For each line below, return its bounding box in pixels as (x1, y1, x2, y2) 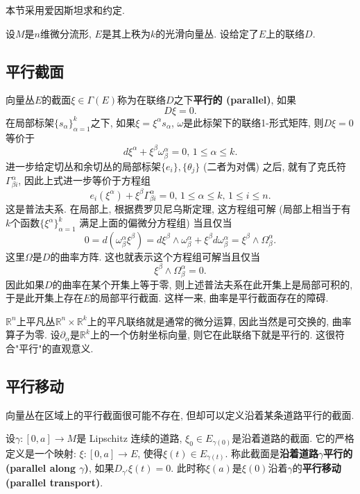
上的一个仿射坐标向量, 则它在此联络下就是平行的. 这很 (89, 327, 336, 342)
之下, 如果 (90, 115, 136, 129)
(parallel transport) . (6, 475, 103, 489)
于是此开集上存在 (6, 290, 83, 305)
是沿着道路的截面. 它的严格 (232, 431, 354, 445)
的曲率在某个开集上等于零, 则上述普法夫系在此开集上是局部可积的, (52, 277, 353, 291)
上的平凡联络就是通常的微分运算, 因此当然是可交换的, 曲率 (87, 313, 352, 328)
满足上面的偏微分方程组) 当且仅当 (79, 215, 232, 230)
